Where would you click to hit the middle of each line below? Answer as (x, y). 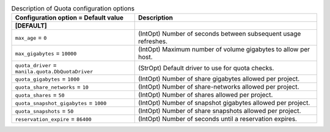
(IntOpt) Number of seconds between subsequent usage (220, 34)
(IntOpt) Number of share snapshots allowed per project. (220, 111)
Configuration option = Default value (69, 18)
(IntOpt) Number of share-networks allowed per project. (219, 87)
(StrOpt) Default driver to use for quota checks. (206, 68)
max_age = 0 (31, 38)
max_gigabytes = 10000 (46, 53)
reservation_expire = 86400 (53, 119)
